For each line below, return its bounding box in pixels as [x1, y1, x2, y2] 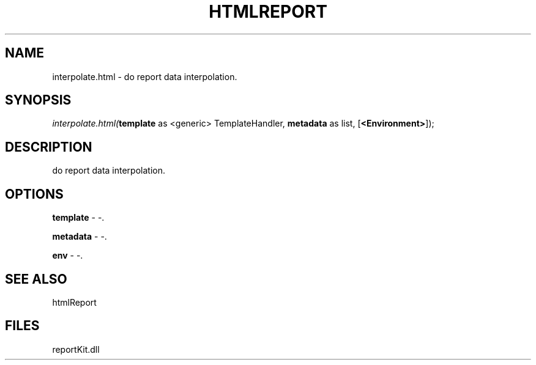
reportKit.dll [52, 344, 100, 355]
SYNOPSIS [5, 92, 72, 108]
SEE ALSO [5, 271, 67, 287]
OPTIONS [5, 186, 64, 202]
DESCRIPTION [5, 139, 92, 155]
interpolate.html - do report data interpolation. [52, 71, 237, 82]
